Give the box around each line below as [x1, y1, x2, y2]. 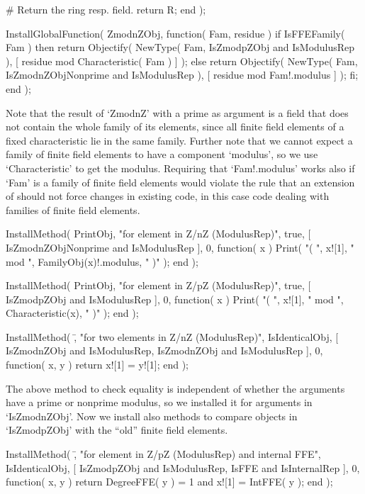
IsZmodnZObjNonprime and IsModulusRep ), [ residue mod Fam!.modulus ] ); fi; [6, 67, 359, 82]
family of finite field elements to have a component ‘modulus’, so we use [6, 147, 318, 162]
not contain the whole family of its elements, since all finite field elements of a [6, 119, 344, 134]
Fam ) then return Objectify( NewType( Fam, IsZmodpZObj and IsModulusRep [6, 40, 355, 55]
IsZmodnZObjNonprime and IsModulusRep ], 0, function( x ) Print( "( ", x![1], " [6, 240, 354, 254]
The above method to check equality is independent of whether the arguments [6, 381, 345, 395]
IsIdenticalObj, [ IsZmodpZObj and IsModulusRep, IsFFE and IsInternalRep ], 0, [6, 460, 360, 475]
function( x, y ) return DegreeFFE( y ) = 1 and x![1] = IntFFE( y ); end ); [6, 474, 333, 489]
